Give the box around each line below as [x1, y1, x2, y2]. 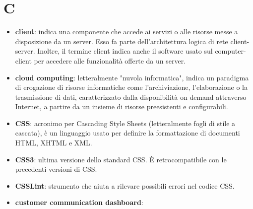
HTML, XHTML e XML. [15, 138, 92, 148]
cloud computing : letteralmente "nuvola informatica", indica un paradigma [15, 72, 249, 82]
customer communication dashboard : [15, 197, 143, 208]
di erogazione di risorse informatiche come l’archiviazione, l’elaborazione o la [15, 82, 248, 92]
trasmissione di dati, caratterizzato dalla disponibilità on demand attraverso [15, 91, 247, 102]
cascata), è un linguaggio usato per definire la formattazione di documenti [15, 128, 240, 138]
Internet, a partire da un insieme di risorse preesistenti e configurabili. [15, 101, 228, 112]
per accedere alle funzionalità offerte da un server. [34, 55, 186, 66]
